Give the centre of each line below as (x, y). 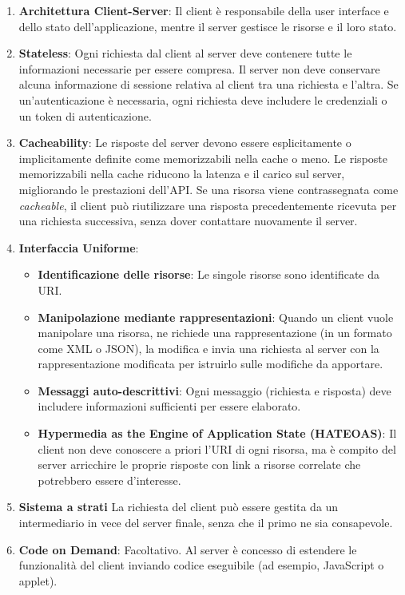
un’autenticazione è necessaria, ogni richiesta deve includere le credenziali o (203, 99)
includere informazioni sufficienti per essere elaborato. (169, 406)
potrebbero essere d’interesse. (109, 480)
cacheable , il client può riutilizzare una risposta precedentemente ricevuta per (208, 205)
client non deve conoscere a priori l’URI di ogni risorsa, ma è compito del (217, 448)
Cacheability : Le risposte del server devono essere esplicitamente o (185, 143)
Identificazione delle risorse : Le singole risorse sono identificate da (209, 274)
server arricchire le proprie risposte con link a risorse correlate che (199, 464)
